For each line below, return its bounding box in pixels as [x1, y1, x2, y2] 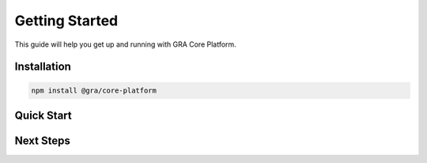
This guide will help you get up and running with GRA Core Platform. [14, 40, 236, 49]
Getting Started [14, 12, 119, 29]
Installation [14, 60, 71, 74]
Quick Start [14, 108, 72, 122]
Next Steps [14, 134, 70, 147]
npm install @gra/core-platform [31, 85, 157, 95]
